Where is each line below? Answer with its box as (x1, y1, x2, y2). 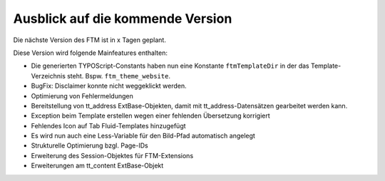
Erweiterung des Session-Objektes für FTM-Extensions (31, 151, 194, 160)
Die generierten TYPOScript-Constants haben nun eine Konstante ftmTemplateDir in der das (31, 61, 309, 71)
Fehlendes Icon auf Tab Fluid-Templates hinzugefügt (31, 121, 186, 130)
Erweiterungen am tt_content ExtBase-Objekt (31, 161, 164, 170)
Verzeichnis (31, 71, 66, 80)
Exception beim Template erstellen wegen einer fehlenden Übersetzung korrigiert (31, 111, 270, 120)
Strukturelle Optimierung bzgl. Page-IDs (31, 141, 149, 150)
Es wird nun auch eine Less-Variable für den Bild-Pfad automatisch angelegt (31, 132, 256, 140)
